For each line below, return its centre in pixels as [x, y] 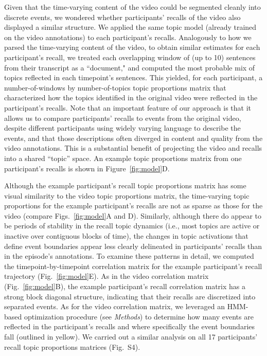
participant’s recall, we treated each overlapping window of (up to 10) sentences [130, 57]
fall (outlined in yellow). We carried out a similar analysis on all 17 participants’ [131, 336]
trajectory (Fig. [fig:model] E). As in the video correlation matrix [106, 276]
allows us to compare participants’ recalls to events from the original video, [123, 118]
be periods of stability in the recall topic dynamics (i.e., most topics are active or [132, 226]
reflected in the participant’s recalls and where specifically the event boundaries [130, 326]
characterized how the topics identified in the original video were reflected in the [131, 97]
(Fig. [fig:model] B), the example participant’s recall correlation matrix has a [125, 286]
